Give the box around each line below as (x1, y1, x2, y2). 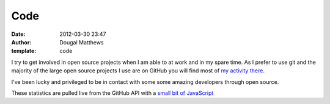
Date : (11, 30, 26, 38)
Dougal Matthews (59, 38, 104, 46)
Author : (11, 38, 32, 46)
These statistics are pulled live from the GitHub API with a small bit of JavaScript (11, 89, 214, 97)
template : (11, 47, 37, 55)
